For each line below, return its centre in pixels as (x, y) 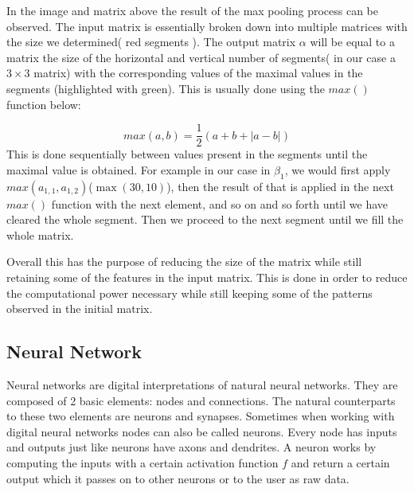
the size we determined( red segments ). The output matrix (151, 42)
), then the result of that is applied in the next (280, 186)
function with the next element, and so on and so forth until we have (219, 203)
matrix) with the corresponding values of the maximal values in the (198, 73)
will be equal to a (352, 42)
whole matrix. (40, 234)
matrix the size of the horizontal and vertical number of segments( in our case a (201, 57)
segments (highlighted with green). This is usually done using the (166, 88)
